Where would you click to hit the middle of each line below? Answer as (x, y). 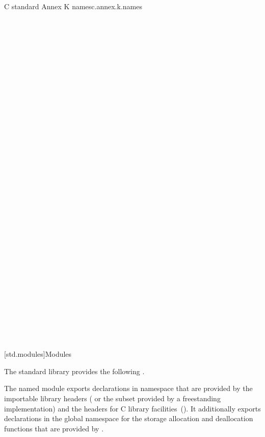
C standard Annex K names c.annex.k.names (73, 6)
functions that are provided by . (54, 428)
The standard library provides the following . (74, 371)
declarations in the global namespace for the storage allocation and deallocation (129, 418)
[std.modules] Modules (38, 354)
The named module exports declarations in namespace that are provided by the (128, 388)
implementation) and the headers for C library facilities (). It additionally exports (132, 408)
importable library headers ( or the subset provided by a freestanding (112, 398)
